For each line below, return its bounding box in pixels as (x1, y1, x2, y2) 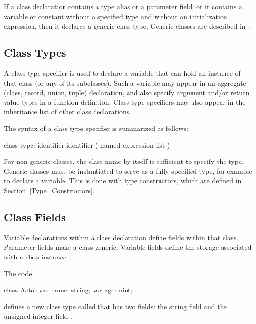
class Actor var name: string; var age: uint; (4, 285, 133, 295)
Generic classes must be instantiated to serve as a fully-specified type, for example (4, 165, 252, 176)
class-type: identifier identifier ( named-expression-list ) (4, 139, 170, 150)
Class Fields (4, 209, 66, 224)
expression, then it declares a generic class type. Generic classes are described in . (4, 21, 251, 31)
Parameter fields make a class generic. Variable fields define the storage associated (4, 242, 252, 252)
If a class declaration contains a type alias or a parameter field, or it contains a (4, 1, 242, 11)
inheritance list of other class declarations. (4, 106, 131, 117)
